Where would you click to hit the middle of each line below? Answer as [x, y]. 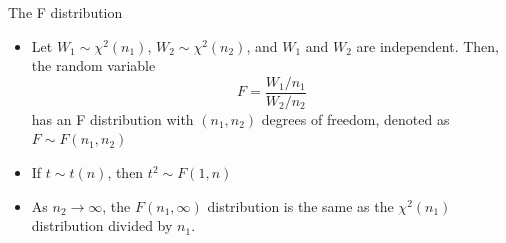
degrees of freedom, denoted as [355, 118]
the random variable [93, 65]
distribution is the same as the [300, 205]
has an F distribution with [112, 118]
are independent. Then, [428, 45]
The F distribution [65, 12]
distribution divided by [102, 225]
